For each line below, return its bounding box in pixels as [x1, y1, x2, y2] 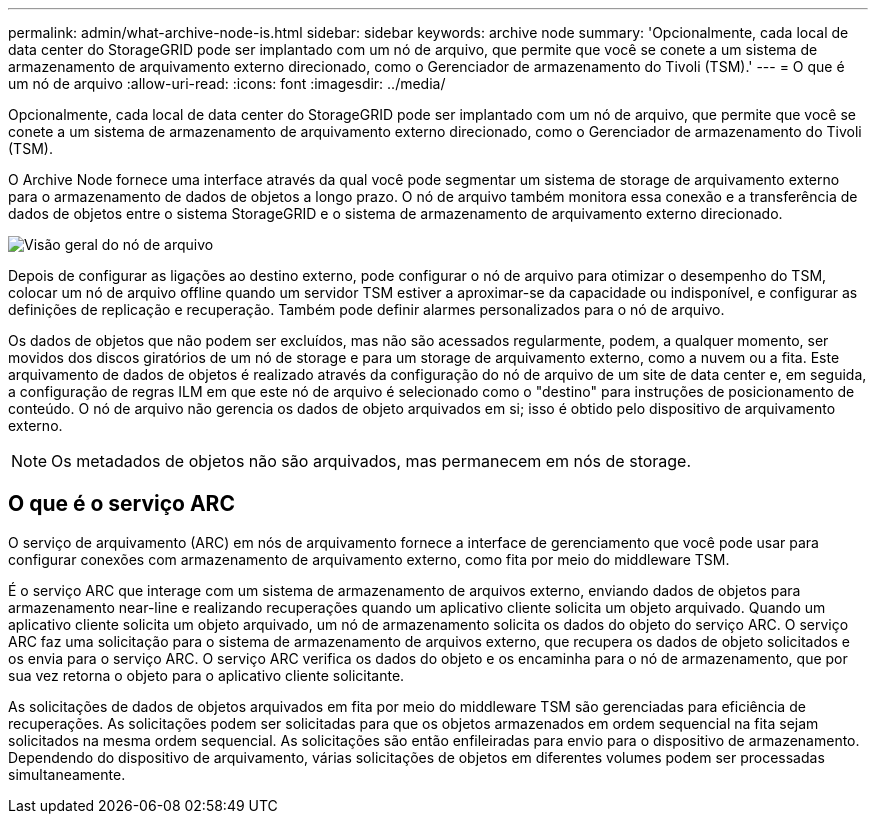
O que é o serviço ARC [8, 491, 235, 517]
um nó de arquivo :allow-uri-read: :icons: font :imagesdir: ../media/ [8, 75, 446, 92]
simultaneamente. [8, 765, 126, 783]
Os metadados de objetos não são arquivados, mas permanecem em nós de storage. [51, 451, 692, 471]
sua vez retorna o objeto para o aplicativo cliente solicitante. [8, 666, 405, 684]
